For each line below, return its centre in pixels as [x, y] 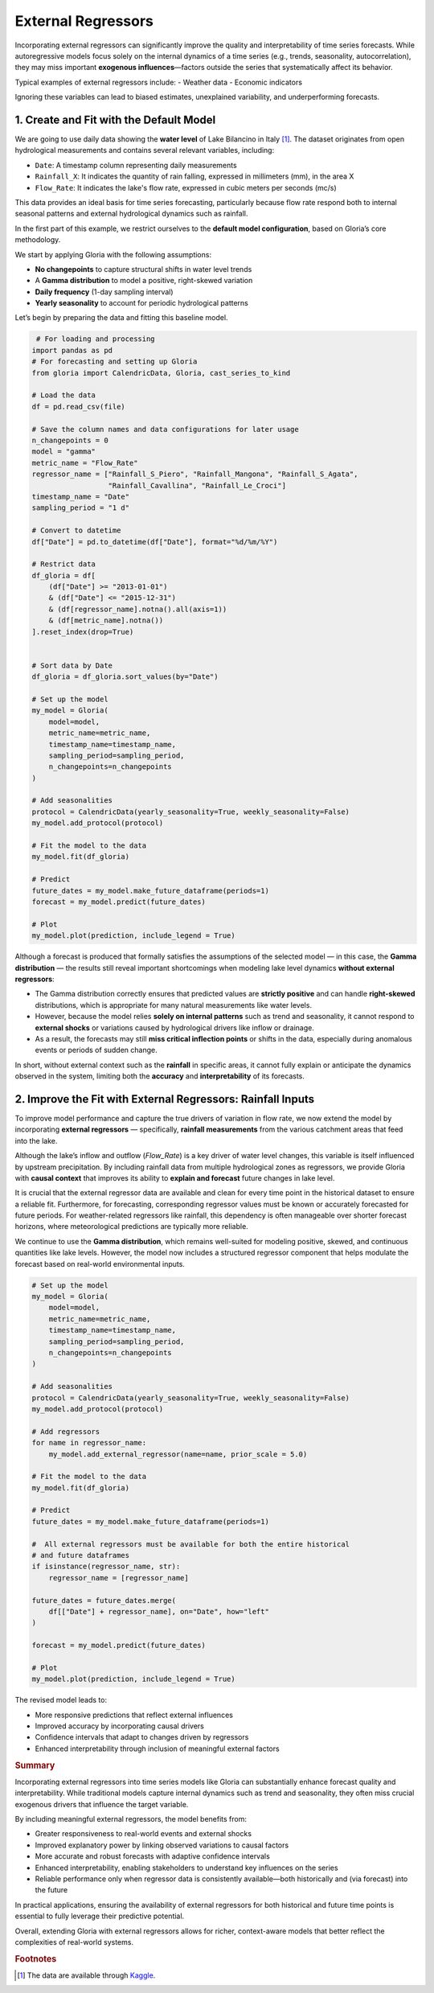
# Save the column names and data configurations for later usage [165, 429]
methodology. [38, 240]
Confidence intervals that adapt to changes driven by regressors [142, 1737]
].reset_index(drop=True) [83, 632]
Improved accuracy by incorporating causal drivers [119, 1726]
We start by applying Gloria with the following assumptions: [113, 254]
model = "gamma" [64, 452]
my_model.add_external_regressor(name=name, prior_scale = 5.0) [178, 1454]
